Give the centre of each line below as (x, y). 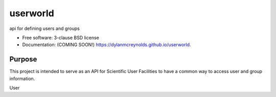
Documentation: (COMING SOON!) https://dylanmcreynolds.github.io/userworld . (107, 45)
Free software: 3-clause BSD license (61, 38)
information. (22, 78)
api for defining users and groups (45, 28)
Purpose (23, 59)
